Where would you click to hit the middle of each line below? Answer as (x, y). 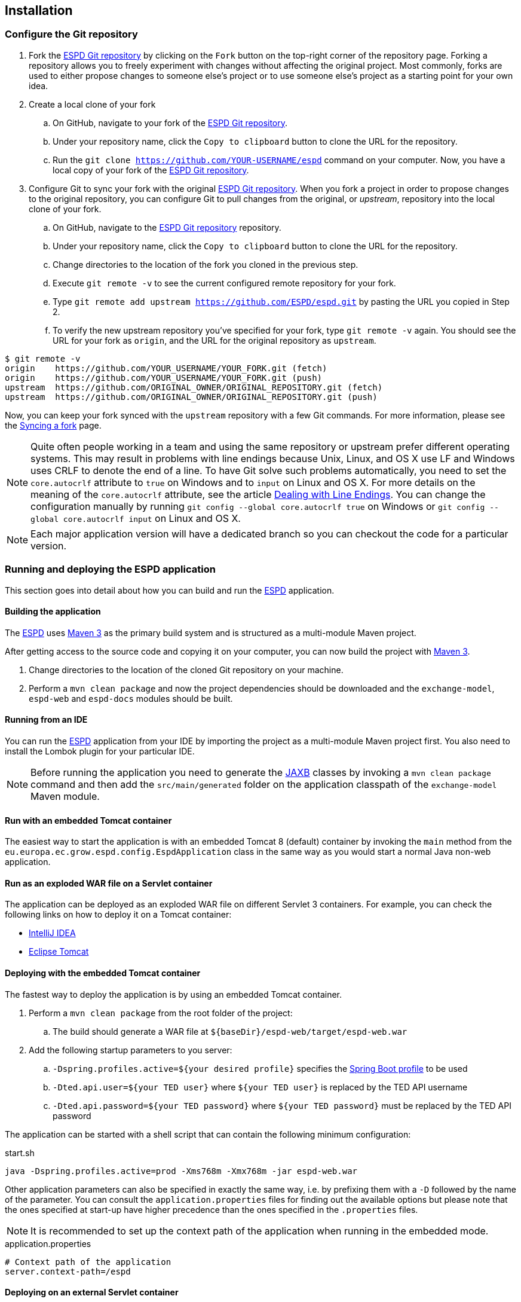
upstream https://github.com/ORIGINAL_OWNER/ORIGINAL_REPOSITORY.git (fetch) (194, 387)
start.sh (20, 1153)
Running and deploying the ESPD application (110, 569)
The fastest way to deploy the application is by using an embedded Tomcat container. (174, 994)
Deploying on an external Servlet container (92, 1292)
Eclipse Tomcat (59, 952)
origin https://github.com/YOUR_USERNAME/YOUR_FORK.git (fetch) (166, 368)
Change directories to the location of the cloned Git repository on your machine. (186, 670)
